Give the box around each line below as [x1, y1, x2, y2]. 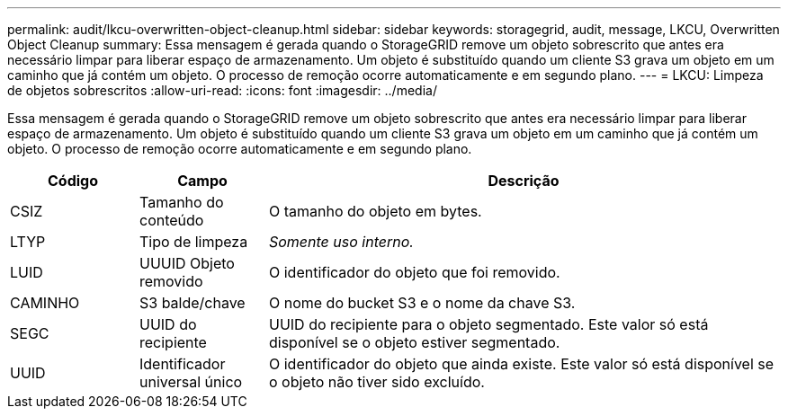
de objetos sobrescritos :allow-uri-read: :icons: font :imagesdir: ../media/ [7, 83, 437, 98]
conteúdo [139, 211, 204, 229]
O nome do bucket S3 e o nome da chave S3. [268, 294, 576, 312]
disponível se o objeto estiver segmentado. [268, 333, 560, 351]
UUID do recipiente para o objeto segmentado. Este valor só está [268, 315, 709, 333]
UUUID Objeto [139, 254, 235, 272]
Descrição [488, 172, 560, 190]
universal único [139, 373, 243, 391]
